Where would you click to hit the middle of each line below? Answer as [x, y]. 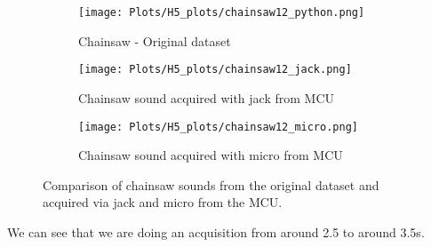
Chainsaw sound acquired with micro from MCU [211, 155]
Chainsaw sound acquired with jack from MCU [207, 97]
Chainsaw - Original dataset [155, 40]
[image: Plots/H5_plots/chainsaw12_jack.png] [215, 70]
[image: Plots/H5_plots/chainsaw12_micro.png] [218, 127]
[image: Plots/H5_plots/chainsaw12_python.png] [222, 12]
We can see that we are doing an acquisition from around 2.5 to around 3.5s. [216, 231]
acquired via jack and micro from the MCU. [163, 202]
